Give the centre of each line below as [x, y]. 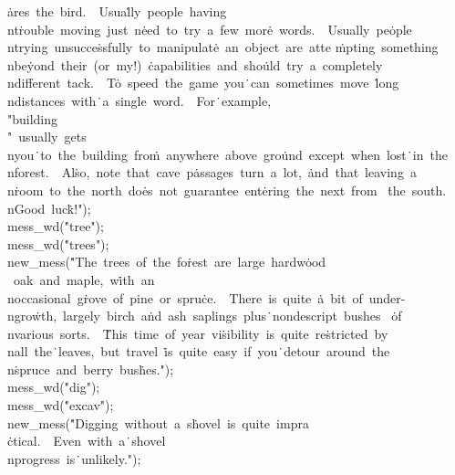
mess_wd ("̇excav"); [61, 405]
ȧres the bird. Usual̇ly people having [117, 11]
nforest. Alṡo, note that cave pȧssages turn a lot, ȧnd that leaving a [212, 172]
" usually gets [47, 137]
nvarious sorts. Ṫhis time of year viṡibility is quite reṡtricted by [198, 333]
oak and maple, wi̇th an [84, 279]
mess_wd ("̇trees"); [58, 243]
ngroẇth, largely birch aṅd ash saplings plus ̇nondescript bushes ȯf [205, 316]
